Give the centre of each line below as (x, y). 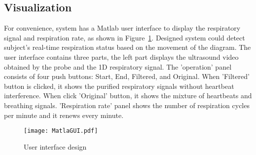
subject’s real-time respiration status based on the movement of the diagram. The (128, 47)
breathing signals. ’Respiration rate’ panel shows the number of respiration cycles (127, 105)
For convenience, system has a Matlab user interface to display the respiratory (122, 28)
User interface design (55, 146)
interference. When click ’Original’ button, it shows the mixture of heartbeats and (128, 96)
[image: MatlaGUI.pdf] (61, 131)
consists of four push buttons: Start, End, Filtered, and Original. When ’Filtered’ (127, 76)
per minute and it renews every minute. (64, 115)
